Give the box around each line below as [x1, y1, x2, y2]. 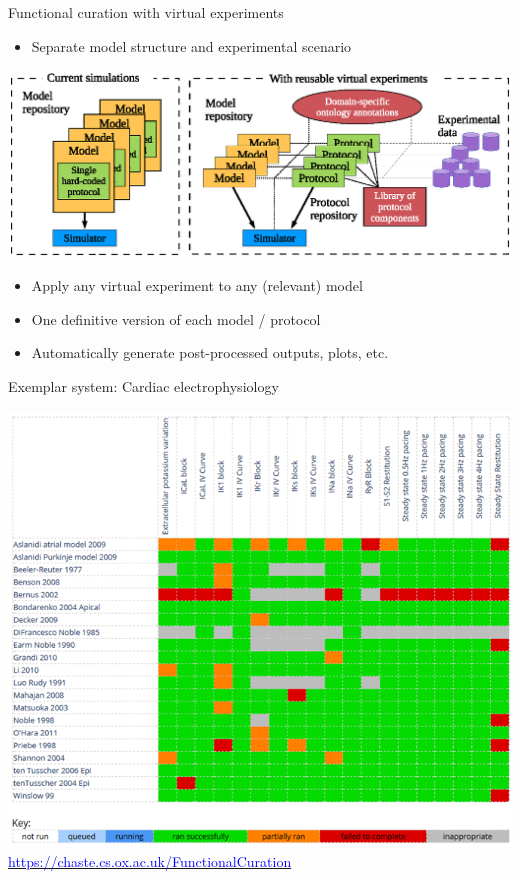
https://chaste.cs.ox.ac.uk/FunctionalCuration [8, 851, 292, 871]
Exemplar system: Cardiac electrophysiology [8, 376, 279, 397]
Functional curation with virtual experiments [8, 2, 284, 22]
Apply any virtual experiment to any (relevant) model [31, 275, 363, 296]
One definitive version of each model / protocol [31, 308, 321, 329]
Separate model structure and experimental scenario [31, 35, 352, 56]
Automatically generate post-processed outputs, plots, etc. [31, 342, 389, 363]
